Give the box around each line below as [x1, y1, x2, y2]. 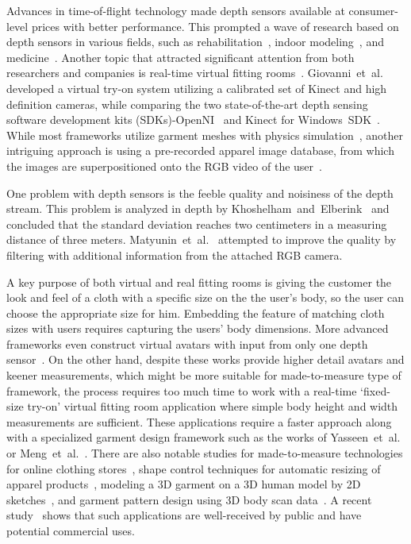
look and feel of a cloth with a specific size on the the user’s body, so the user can [6, 289, 405, 306]
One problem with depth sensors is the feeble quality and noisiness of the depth [6, 184, 394, 201]
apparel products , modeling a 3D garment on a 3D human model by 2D [6, 476, 361, 492]
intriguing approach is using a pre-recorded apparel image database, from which [6, 142, 394, 159]
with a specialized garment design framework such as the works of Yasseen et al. [6, 429, 401, 446]
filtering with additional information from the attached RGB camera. [6, 246, 343, 263]
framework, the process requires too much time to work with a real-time [6, 382, 357, 399]
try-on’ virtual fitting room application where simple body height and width [27, 398, 398, 415]
